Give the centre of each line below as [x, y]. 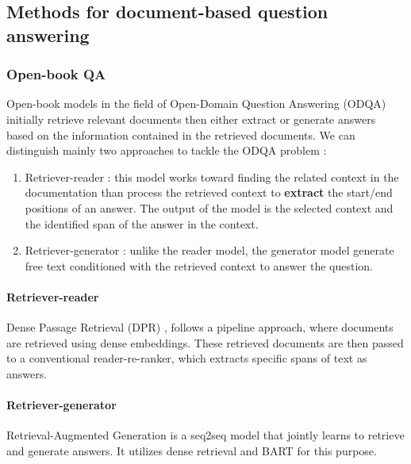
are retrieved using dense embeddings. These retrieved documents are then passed [205, 342]
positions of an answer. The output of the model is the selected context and [209, 207]
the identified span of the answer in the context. [142, 223]
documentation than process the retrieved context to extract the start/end [209, 192]
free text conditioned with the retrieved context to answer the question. [199, 265]
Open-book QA [56, 74]
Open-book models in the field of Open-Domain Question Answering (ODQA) [196, 104]
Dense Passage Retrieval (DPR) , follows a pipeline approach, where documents [200, 327]
